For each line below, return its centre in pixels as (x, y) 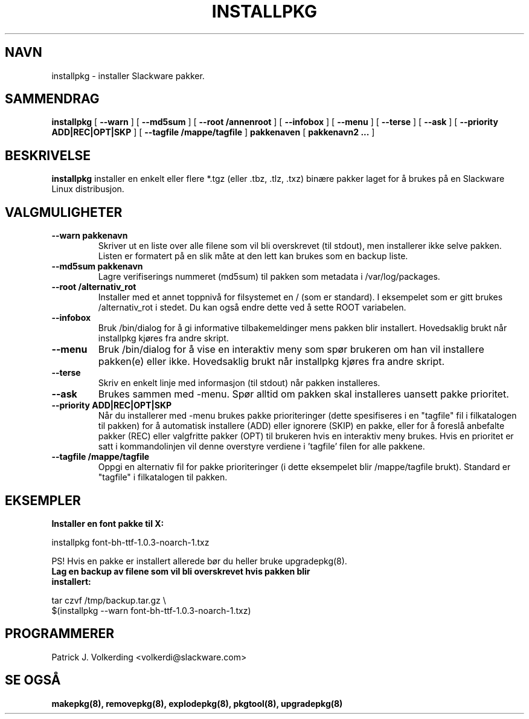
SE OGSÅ (33, 680)
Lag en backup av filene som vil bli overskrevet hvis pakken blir (181, 571)
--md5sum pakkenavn (97, 266)
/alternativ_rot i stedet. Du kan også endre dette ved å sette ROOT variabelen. (252, 308)
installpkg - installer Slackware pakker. (128, 76)
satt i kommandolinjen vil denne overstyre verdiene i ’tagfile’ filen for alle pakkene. (261, 447)
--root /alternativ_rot (94, 287)
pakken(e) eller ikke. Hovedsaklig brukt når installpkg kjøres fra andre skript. (271, 362)
